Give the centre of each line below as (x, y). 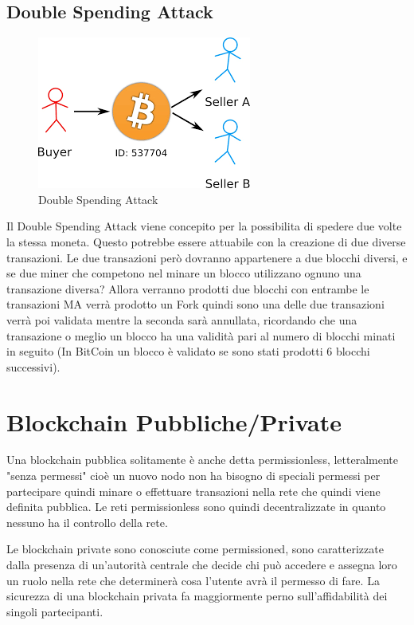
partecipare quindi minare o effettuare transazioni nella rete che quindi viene (193, 491)
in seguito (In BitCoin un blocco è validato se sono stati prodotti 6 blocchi (188, 351)
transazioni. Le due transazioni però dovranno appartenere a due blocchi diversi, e (207, 257)
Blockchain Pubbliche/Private (174, 421)
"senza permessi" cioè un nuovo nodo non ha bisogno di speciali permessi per (193, 476)
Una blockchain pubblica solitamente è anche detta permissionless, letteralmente (202, 460)
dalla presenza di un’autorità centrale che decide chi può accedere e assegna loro (202, 565)
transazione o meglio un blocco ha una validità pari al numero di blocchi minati (201, 335)
